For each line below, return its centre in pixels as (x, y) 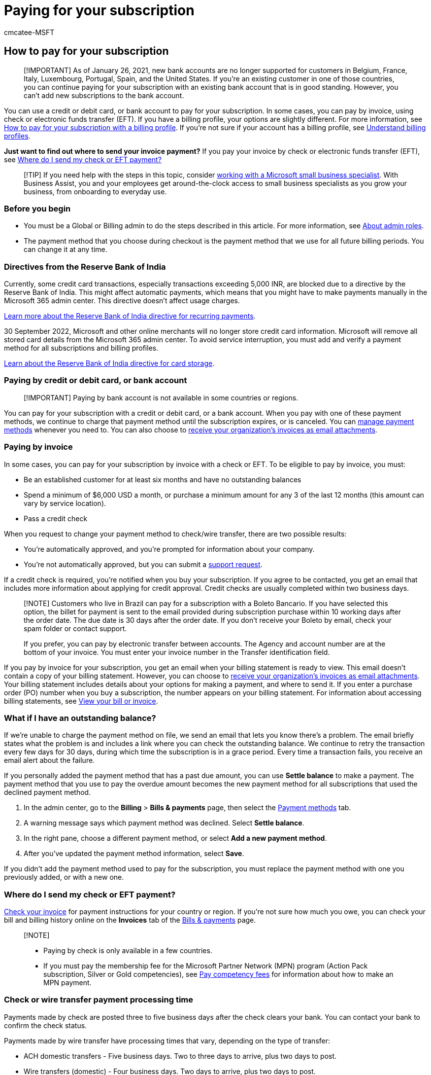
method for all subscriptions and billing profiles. (81, 348)
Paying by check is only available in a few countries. (128, 951)
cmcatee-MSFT (29, 32)
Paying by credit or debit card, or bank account (96, 380)
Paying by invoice (38, 447)
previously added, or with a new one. (64, 877)
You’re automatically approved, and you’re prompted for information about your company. (169, 549)
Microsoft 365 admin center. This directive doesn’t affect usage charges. (122, 301)
